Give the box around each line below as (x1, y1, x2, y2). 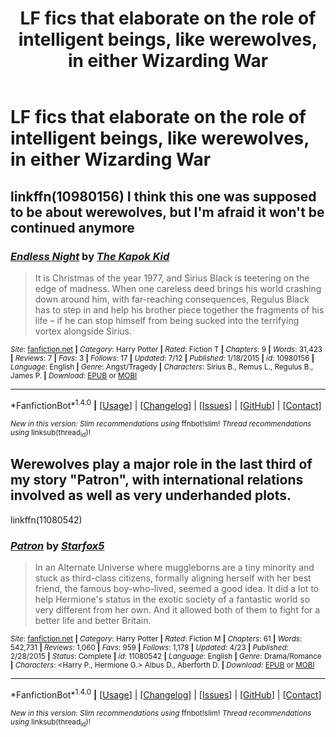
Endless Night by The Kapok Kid (10, 249, 170, 263)
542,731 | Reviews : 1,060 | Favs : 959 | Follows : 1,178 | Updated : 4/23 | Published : (10, 642, 289, 652)
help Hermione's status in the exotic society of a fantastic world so (34, 593, 311, 605)
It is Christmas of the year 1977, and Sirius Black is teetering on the (34, 272, 310, 284)
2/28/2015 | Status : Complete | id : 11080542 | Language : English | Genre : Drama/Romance (10, 651, 322, 661)
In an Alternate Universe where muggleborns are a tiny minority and (34, 561, 315, 573)
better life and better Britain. (34, 614, 152, 626)
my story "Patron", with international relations (10, 472, 304, 489)
